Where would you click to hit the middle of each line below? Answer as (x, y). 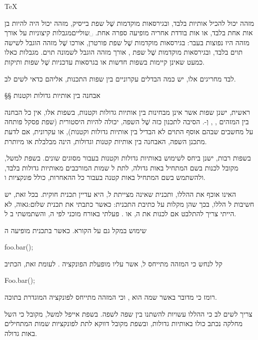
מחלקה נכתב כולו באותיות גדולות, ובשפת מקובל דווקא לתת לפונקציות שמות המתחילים (124, 323)
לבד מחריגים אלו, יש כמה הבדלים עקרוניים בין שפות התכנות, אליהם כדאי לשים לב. (120, 78)
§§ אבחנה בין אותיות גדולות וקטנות (53, 95)
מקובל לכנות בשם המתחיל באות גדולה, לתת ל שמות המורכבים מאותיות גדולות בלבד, (122, 167)
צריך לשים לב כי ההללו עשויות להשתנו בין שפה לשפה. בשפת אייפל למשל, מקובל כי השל (129, 313)
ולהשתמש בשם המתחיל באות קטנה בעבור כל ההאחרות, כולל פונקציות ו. (105, 177)
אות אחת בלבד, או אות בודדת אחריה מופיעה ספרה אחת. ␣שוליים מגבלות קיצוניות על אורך (129, 33)
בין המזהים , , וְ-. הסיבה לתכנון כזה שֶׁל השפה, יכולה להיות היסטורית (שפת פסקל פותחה (127, 122)
